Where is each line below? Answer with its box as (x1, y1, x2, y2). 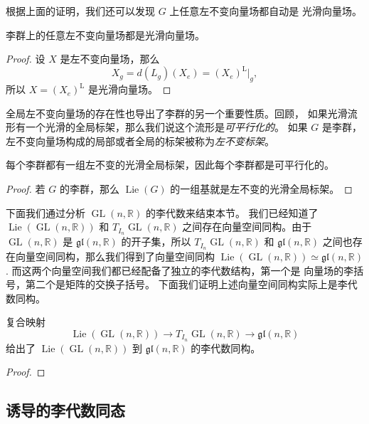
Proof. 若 (6, 181, 46, 196)
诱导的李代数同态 (6, 399, 125, 421)
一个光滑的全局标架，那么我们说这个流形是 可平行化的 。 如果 (25, 120, 308, 134)
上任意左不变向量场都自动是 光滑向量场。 (169, 4, 363, 18)
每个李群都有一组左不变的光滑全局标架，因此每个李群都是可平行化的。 (6, 157, 334, 172)
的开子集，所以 (121, 234, 191, 249)
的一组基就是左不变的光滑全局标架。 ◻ (170, 181, 353, 196)
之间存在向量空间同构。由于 (182, 219, 312, 234)
